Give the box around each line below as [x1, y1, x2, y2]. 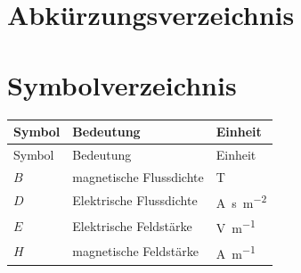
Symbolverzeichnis [7, 66, 237, 103]
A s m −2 [216, 190, 267, 211]
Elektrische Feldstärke [72, 216, 192, 235]
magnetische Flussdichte [72, 167, 204, 186]
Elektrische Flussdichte [72, 191, 198, 210]
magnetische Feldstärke [72, 242, 199, 261]
